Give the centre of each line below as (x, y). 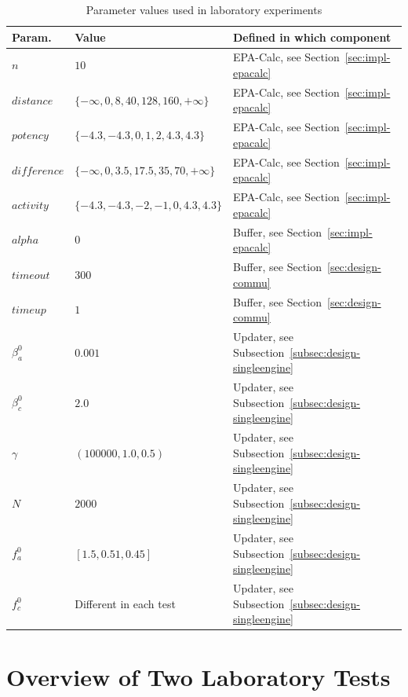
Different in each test (125, 603)
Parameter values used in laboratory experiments (204, 9)
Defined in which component (312, 37)
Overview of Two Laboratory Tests (199, 676)
